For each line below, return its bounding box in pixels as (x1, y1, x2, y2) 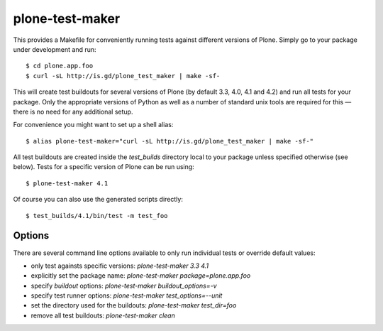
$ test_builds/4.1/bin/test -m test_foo (26, 212, 168, 219)
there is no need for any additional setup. (13, 107, 133, 116)
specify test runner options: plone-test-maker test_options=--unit (30, 291, 223, 300)
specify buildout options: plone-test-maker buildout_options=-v (30, 281, 217, 290)
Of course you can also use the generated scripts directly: (13, 195, 184, 204)
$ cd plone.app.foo (26, 62, 94, 70)
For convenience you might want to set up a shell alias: (13, 121, 174, 129)
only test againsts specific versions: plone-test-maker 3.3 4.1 (30, 261, 209, 270)
